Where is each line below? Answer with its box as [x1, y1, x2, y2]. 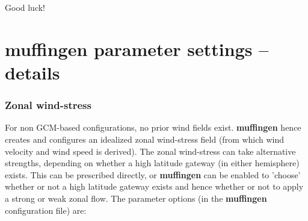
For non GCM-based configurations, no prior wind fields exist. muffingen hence [5, 121, 301, 134]
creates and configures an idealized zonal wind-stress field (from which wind [5, 132, 285, 145]
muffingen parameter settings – [5, 36, 269, 61]
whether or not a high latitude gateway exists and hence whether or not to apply [5, 180, 304, 193]
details [5, 60, 60, 84]
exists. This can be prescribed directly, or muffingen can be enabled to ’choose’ [5, 168, 301, 181]
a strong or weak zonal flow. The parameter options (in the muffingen [5, 191, 267, 204]
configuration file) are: [5, 204, 87, 216]
